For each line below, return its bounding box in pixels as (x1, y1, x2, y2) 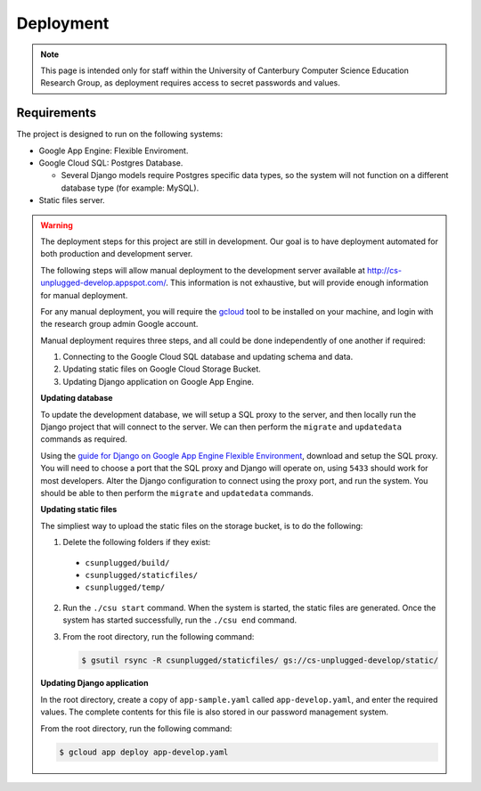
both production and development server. (40, 249, 193, 259)
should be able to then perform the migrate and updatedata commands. (40, 488, 314, 498)
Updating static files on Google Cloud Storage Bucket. (62, 363, 262, 374)
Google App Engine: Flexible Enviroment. (38, 145, 189, 156)
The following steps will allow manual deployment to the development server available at (40, 265, 365, 275)
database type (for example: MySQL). (61, 183, 200, 193)
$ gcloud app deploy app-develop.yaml (59, 746, 229, 757)
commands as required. (40, 434, 128, 444)
